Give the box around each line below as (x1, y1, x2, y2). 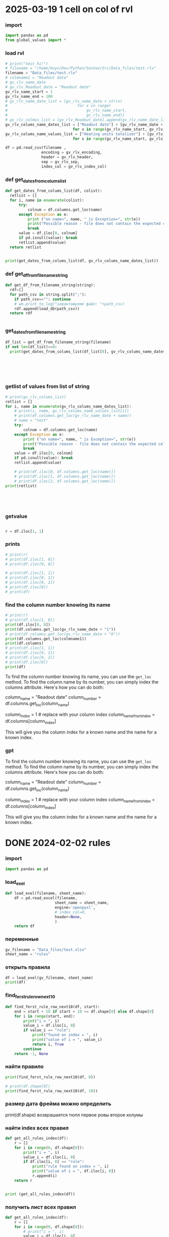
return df (14, 924, 35, 929)
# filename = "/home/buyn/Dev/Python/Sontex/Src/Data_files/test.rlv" (5, 66, 156, 71)
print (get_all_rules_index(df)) (5, 1192, 75, 1197)
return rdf (10, 311, 33, 316)
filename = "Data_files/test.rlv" (5, 71, 78, 76)
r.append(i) (32, 1173, 57, 1178)
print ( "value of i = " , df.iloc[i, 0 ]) (32, 1169, 116, 1174)
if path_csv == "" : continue (14, 297, 71, 302)
